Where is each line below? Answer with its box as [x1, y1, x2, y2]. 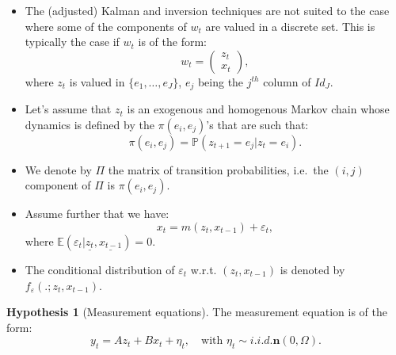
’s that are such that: [206, 116, 309, 132]
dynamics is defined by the [25, 116, 154, 132]
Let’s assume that [25, 101, 112, 117]
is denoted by [280, 261, 345, 278]
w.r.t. [190, 261, 217, 278]
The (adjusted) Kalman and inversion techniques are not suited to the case [25, 2, 390, 18]
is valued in [69, 73, 125, 90]
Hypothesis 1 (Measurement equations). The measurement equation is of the [6, 303, 387, 320]
